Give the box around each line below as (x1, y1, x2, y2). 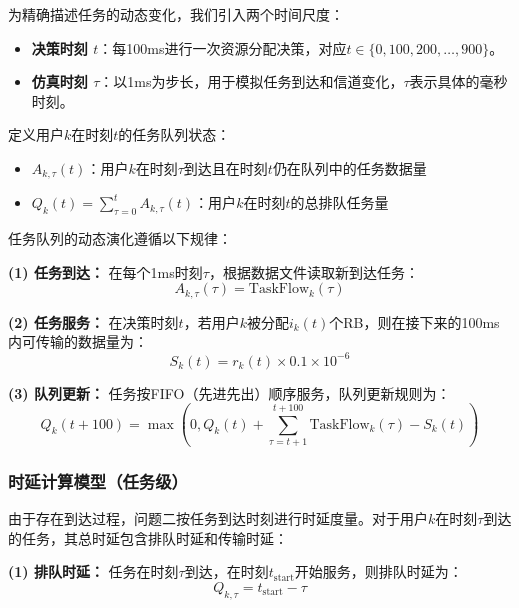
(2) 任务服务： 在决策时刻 (8, 311, 179, 332)
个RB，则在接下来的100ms (329, 311, 500, 332)
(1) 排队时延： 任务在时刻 (8, 561, 179, 582)
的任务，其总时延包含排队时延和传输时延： (8, 527, 288, 548)
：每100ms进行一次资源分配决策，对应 (98, 37, 347, 58)
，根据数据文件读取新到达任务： (208, 261, 419, 282)
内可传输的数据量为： (8, 331, 148, 352)
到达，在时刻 (184, 561, 269, 582)
